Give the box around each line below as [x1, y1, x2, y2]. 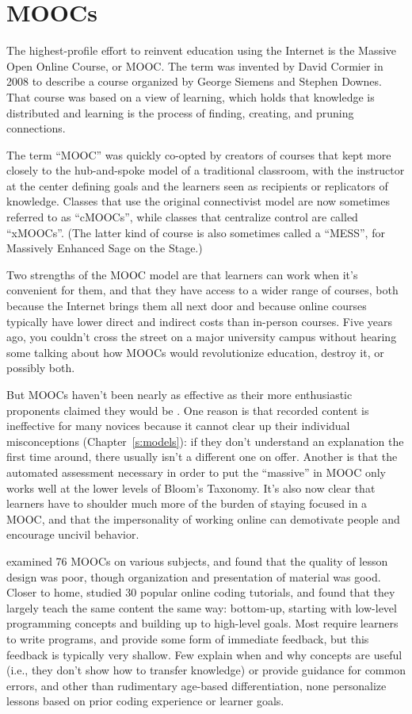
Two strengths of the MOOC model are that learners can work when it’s [6, 266, 358, 282]
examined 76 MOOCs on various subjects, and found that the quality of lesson [6, 552, 388, 569]
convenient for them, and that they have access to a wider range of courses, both [6, 282, 399, 298]
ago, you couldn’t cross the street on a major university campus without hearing [6, 328, 397, 345]
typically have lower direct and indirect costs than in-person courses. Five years [6, 313, 392, 329]
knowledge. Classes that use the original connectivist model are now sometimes [6, 193, 390, 209]
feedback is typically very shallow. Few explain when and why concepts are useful [6, 646, 402, 662]
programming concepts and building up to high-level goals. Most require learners [6, 615, 399, 631]
